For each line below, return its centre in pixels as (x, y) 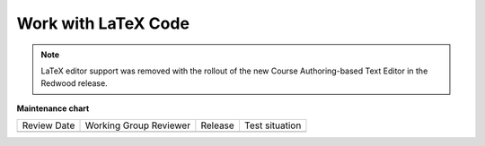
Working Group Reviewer (138, 125)
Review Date (48, 125)
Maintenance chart (53, 108)
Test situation (273, 125)
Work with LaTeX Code (103, 23)
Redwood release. (74, 83)
